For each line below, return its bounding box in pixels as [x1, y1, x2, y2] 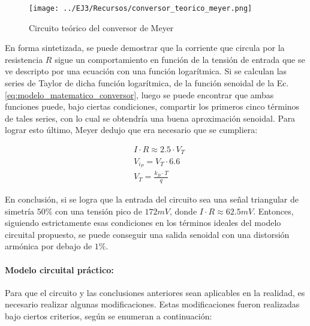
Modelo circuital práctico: [5, 263, 114, 276]
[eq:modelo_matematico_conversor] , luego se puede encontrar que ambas [5, 88, 274, 101]
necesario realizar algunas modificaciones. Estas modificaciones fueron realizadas [5, 298, 300, 310]
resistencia [5, 53, 43, 65]
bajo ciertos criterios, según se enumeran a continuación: [5, 309, 212, 322]
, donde [170, 204, 197, 217]
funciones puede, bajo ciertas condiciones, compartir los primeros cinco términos [5, 100, 300, 113]
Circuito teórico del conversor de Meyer [29, 21, 174, 34]
